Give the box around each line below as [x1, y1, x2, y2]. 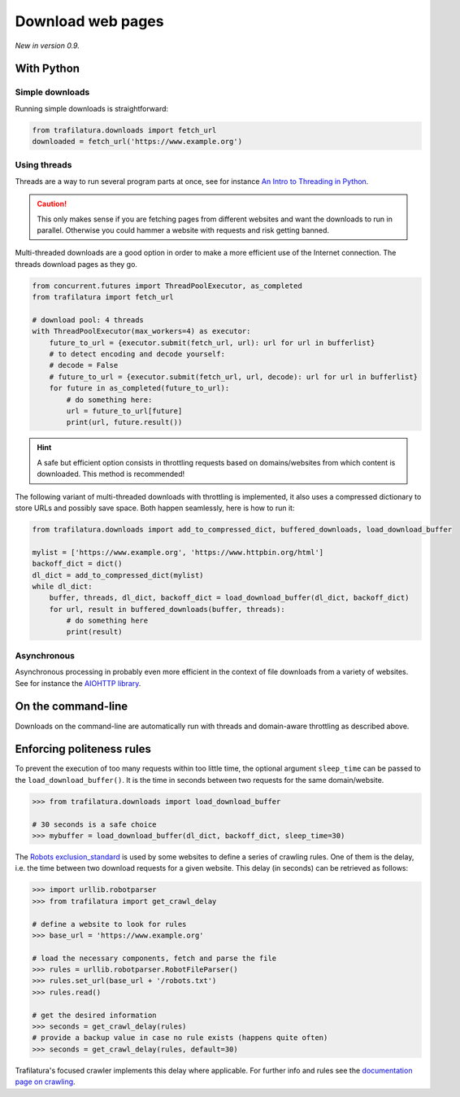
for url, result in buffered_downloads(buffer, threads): [49, 605, 285, 614]
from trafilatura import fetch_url [32, 293, 174, 302]
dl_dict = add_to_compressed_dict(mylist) [32, 570, 204, 579]
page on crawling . [15, 1077, 76, 1086]
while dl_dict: [32, 582, 93, 591]
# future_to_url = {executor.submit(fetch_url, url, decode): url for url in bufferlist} [49, 372, 419, 382]
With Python [15, 62, 80, 76]
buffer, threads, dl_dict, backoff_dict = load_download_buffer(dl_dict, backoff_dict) [49, 593, 410, 602]
